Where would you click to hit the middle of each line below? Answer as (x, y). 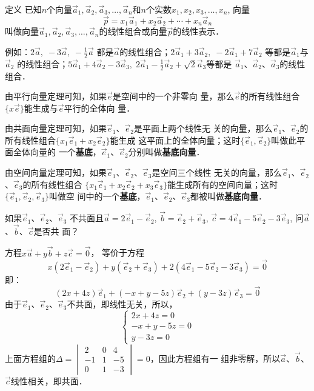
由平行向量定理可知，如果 (56, 96)
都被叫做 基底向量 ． (228, 196)
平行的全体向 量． (99, 108)
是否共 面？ (56, 231)
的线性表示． (199, 31)
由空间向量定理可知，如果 (56, 172)
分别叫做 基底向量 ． (166, 152)
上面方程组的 (30, 358)
